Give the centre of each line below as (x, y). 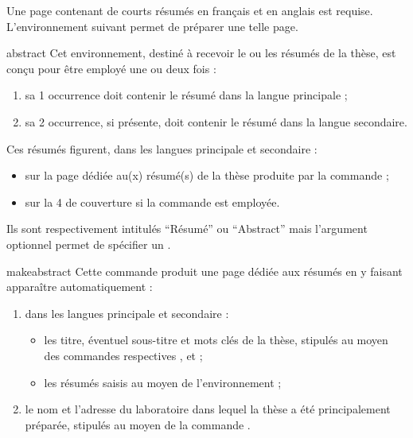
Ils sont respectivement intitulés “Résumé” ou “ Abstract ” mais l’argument (187, 229)
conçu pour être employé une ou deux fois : (111, 68)
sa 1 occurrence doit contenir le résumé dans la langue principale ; (186, 95)
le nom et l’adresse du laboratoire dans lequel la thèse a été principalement (208, 409)
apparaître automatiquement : (80, 287)
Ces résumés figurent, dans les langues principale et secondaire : (162, 148)
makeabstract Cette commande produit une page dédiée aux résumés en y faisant (205, 271)
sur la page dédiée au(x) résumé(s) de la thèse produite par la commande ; (207, 175)
